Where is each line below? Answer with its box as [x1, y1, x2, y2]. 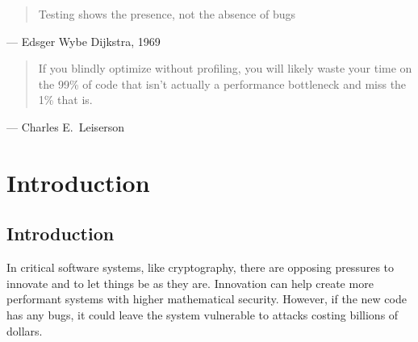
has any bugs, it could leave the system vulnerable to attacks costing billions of [6, 306, 399, 323]
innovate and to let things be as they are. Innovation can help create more [6, 274, 374, 291]
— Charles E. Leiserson [6, 118, 125, 135]
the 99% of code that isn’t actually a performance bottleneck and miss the [38, 75, 407, 92]
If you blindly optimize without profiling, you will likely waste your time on [38, 60, 412, 77]
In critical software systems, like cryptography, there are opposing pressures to [6, 259, 395, 276]
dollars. [6, 322, 43, 339]
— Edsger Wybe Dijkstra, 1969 [6, 32, 161, 49]
